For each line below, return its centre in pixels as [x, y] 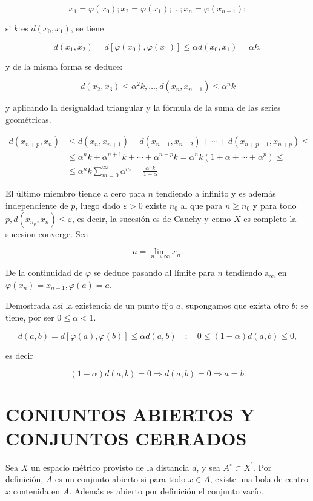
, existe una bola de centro [259, 479]
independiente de [37, 205]
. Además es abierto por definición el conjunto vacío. [166, 490]
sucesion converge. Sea [47, 233]
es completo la [270, 218]
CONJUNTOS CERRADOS [126, 438]
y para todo [275, 205]
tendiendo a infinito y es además [216, 193]
